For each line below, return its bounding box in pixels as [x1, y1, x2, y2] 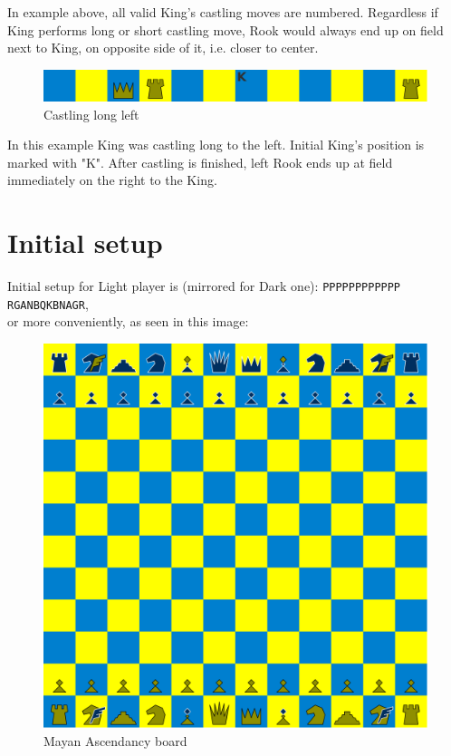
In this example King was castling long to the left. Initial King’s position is [7, 135, 425, 154]
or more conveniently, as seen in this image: [7, 312, 249, 331]
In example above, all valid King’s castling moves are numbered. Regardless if [7, 3, 438, 21]
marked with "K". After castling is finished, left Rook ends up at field [7, 152, 393, 171]
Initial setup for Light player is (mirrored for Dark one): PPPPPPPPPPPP [7, 276, 401, 296]
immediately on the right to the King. [7, 170, 217, 189]
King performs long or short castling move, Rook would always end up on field [7, 20, 444, 39]
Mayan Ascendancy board [43, 731, 187, 750]
